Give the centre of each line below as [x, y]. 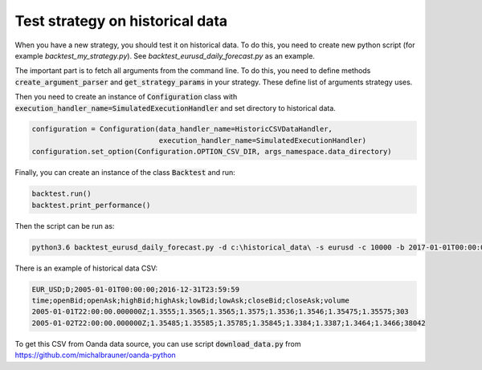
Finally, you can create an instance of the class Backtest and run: [125, 173]
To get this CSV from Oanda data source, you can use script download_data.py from [158, 344]
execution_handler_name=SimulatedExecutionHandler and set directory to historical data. [176, 108]
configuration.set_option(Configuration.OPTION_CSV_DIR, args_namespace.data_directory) [212, 152]
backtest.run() [61, 194]
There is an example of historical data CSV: [86, 268]
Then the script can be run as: [65, 226]
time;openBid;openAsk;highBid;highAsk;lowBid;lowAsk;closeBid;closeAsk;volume [190, 300]
